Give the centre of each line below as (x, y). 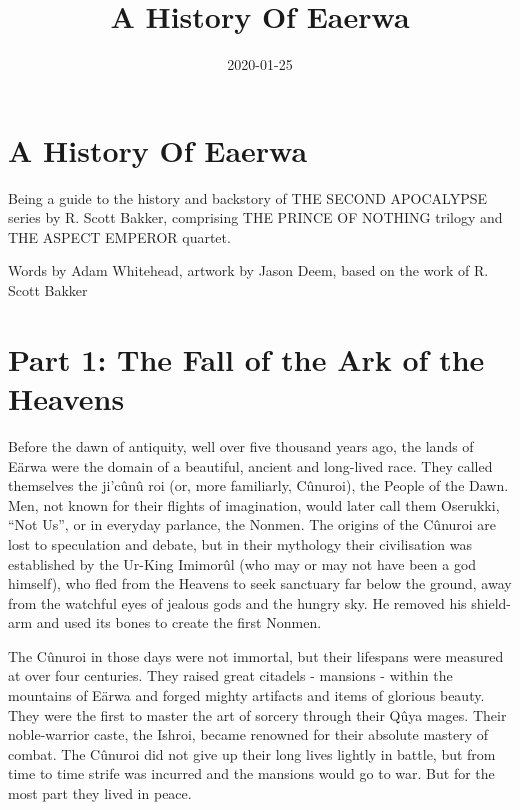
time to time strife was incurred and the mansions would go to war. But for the (251, 773)
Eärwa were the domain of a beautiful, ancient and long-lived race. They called (250, 465)
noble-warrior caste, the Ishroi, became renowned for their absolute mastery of (248, 734)
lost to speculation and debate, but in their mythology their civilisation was (240, 543)
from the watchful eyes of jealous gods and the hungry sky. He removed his (237, 602)
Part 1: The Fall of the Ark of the (246, 358)
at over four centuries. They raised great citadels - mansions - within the (230, 675)
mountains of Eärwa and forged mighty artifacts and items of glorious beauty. (246, 695)
